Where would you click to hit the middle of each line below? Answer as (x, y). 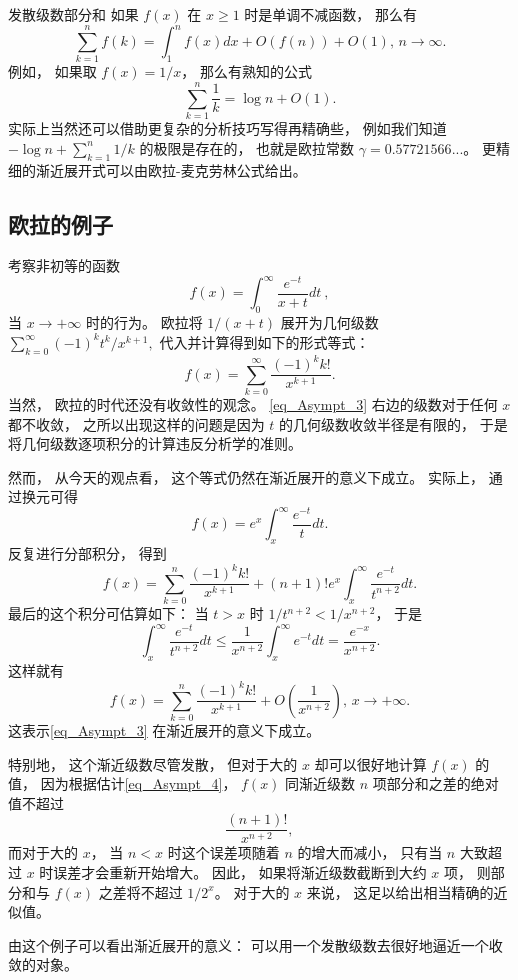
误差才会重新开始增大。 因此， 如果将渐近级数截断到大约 (240, 872)
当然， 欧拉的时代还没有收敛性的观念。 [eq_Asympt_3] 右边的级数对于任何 (253, 403)
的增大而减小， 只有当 (370, 852)
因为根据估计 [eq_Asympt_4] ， (138, 783)
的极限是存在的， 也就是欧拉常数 (247, 147)
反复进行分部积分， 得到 (87, 553)
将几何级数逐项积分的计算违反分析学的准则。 (155, 443)
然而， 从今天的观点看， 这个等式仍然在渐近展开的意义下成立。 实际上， (246, 476)
